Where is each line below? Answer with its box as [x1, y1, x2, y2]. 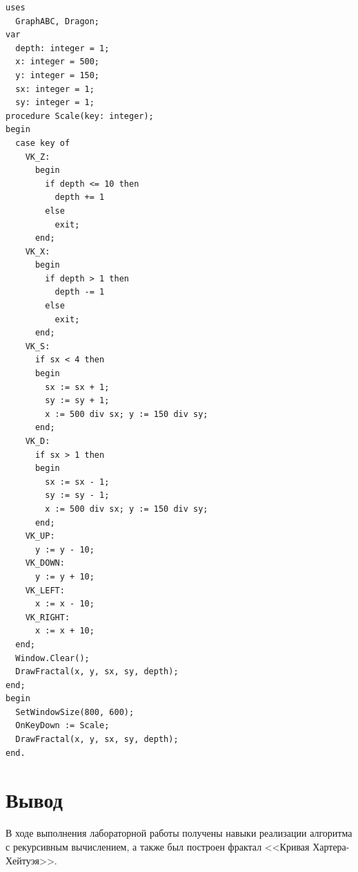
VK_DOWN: [25, 558, 65, 568]
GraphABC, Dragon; [15, 16, 100, 26]
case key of [15, 138, 70, 148]
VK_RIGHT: [25, 612, 70, 622]
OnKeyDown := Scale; [15, 721, 110, 731]
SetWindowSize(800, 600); [15, 707, 135, 717]
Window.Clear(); [15, 653, 90, 663]
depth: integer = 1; [15, 43, 110, 53]
